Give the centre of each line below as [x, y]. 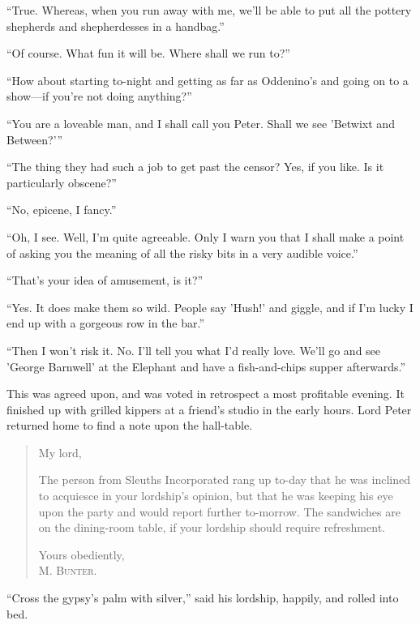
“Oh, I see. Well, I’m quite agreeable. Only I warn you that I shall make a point [206, 236]
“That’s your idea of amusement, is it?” [105, 280]
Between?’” [35, 139]
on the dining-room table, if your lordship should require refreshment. [212, 527]
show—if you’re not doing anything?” [99, 96]
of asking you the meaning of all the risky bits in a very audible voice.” [182, 253]
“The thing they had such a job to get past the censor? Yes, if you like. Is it [195, 167]
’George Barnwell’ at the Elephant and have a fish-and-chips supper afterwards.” [206, 366]
